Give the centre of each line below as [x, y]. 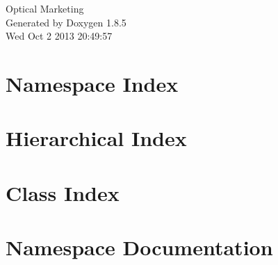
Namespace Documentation [139, 247]
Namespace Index [92, 83]
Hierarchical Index [96, 138]
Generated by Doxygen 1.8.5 [66, 22]
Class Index [63, 192]
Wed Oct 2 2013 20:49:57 [59, 36]
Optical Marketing [45, 8]
